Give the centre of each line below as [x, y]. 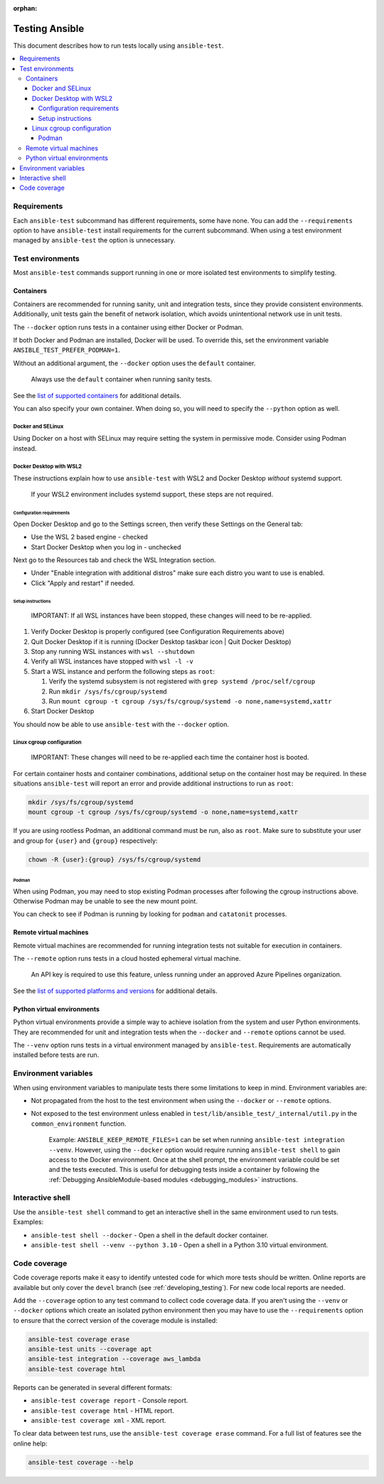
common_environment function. [79, 1124]
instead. [25, 448]
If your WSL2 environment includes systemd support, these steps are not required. [152, 495]
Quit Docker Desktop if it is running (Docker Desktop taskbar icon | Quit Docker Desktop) [161, 641]
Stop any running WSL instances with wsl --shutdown [113, 652]
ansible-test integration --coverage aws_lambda [114, 1359]
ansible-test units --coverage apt [90, 1349]
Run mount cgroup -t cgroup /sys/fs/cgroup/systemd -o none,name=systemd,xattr [190, 701]
